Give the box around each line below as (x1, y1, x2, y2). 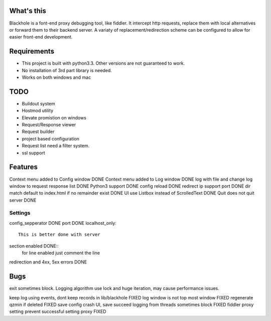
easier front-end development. (9, 34, 73, 40)
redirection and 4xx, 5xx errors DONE (9, 259, 87, 265)
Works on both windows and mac (22, 74, 91, 80)
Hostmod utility (22, 108, 54, 114)
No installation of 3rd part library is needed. (22, 67, 112, 73)
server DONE (9, 197, 37, 203)
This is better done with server (18, 232, 100, 238)
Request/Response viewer (22, 122, 76, 128)
